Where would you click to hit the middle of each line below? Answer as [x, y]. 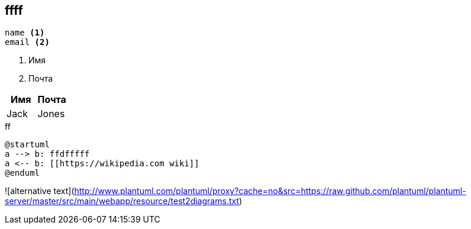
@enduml [22, 173]
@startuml [27, 145]
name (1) [25, 33]
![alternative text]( [40, 191]
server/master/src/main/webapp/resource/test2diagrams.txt [122, 201]
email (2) [27, 42]
